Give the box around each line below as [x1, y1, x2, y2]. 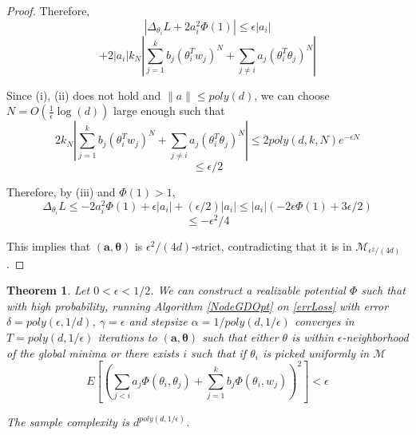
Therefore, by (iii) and [6, 184, 116, 200]
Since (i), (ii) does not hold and [6, 86, 161, 103]
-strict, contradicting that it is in [192, 238, 352, 255]
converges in [294, 313, 355, 330]
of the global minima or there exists [6, 344, 180, 361]
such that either [202, 328, 279, 345]
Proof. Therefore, [6, 2, 90, 18]
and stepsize [129, 313, 188, 330]
